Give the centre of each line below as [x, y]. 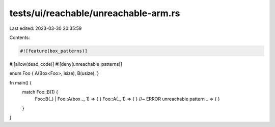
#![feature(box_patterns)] [54, 51]
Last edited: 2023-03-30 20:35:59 [46, 28]
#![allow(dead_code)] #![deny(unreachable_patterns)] [66, 64]
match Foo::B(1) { [40, 92]
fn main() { [21, 82]
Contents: [20, 37]
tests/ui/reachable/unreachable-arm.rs [95, 13]
